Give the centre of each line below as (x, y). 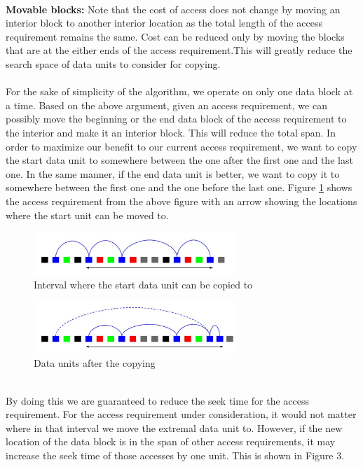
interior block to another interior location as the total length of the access (164, 23)
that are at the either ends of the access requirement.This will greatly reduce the (179, 50)
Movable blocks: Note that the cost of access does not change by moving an (173, 9)
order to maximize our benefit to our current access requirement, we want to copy (181, 146)
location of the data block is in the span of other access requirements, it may (171, 441)
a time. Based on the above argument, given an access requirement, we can (166, 105)
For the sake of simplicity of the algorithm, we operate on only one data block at (179, 91)
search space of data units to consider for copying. (113, 63)
